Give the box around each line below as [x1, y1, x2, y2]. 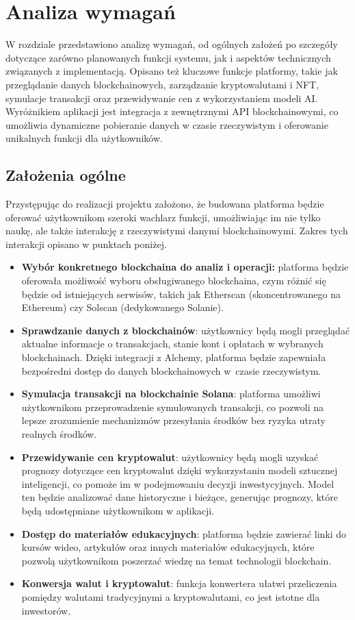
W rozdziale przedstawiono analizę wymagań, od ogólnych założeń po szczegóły [5, 37, 338, 51]
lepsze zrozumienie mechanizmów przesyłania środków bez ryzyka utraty [21, 413, 326, 427]
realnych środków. [21, 426, 97, 441]
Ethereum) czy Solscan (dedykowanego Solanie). [21, 300, 224, 314]
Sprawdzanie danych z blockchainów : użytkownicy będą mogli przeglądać [21, 323, 350, 337]
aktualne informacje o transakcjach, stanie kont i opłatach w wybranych [21, 336, 324, 351]
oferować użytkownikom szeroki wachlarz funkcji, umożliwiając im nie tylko [5, 210, 321, 224]
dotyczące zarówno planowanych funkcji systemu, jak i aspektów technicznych [5, 50, 331, 64]
